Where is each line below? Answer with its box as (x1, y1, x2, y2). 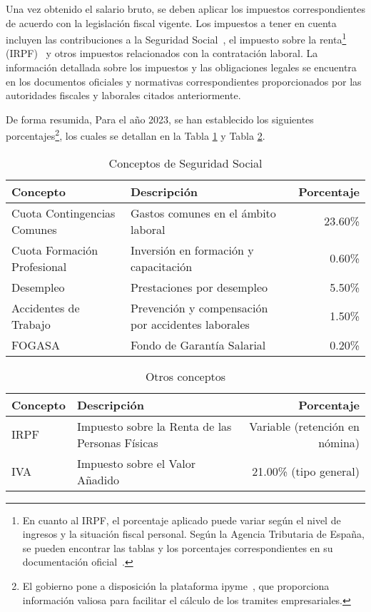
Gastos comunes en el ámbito (130, 204, 276, 221)
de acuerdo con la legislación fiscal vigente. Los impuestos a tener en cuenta (6, 15, 337, 30)
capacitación (130, 257, 193, 275)
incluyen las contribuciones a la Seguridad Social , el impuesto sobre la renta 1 (6, 30, 347, 46)
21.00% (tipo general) (252, 463, 360, 480)
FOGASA (11, 336, 60, 353)
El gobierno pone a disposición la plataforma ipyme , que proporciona (22, 578, 330, 593)
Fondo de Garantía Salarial (130, 336, 266, 353)
